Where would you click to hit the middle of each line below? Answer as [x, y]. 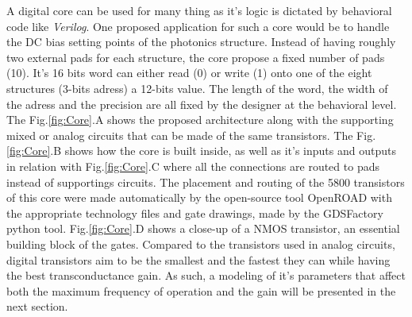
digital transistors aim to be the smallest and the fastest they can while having [198, 259]
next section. [37, 306]
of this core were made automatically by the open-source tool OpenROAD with [199, 197]
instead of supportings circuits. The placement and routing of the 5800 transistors [206, 182]
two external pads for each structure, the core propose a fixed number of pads [196, 57]
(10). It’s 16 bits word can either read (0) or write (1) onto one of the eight [189, 73]
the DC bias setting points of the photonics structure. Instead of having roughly [201, 42]
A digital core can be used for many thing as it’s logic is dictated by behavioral [199, 10]
